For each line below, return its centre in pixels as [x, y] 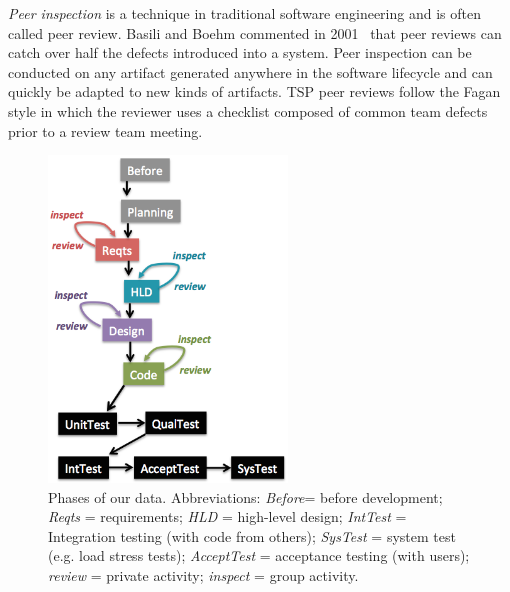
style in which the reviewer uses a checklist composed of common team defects [248, 110]
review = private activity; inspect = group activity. [203, 575]
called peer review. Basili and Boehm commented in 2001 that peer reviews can [255, 32]
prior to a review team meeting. [105, 130]
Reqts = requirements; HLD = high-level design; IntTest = [227, 516]
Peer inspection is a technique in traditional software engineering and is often [244, 13]
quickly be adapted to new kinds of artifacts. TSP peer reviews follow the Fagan [254, 91]
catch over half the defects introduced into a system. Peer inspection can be [240, 52]
